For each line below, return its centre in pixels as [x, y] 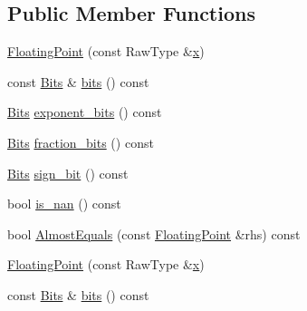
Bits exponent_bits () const [85, 112]
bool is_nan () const [64, 204]
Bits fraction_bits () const [81, 142]
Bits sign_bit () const [68, 173]
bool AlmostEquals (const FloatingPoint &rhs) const [154, 233]
